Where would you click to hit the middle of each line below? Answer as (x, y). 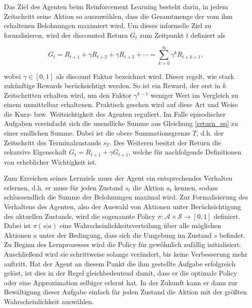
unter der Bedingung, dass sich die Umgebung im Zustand (125, 235)
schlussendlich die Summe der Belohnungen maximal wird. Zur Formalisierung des (126, 197)
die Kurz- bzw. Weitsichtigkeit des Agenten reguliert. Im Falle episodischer (115, 114)
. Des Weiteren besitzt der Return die (165, 142)
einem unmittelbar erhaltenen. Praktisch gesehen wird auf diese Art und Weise (121, 104)
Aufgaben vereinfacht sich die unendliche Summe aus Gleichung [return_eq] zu (121, 123)
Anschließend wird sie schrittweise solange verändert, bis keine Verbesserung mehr (126, 254)
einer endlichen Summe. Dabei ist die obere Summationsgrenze (97, 133)
